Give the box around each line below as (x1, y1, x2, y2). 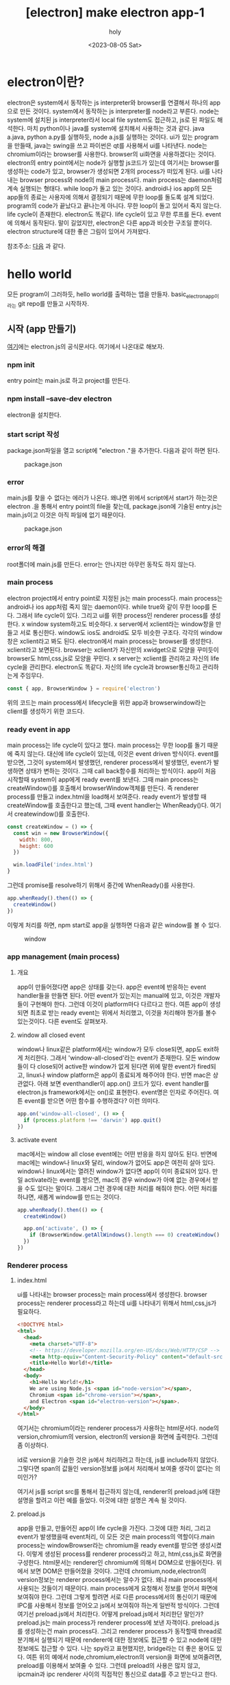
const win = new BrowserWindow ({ (13, 829, 109, 836)
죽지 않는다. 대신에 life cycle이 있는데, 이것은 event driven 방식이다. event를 (14, 749, 219, 757)
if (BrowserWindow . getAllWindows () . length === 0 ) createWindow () (29, 1231, 220, 1238)
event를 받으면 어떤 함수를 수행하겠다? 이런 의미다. (24, 1097, 160, 1105)
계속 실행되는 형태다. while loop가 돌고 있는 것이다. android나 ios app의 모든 (7, 184, 213, 192)
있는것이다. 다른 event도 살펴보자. (16, 1017, 108, 1025)
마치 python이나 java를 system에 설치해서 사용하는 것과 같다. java (27, 124, 205, 132)
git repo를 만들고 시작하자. (18, 300, 89, 308)
